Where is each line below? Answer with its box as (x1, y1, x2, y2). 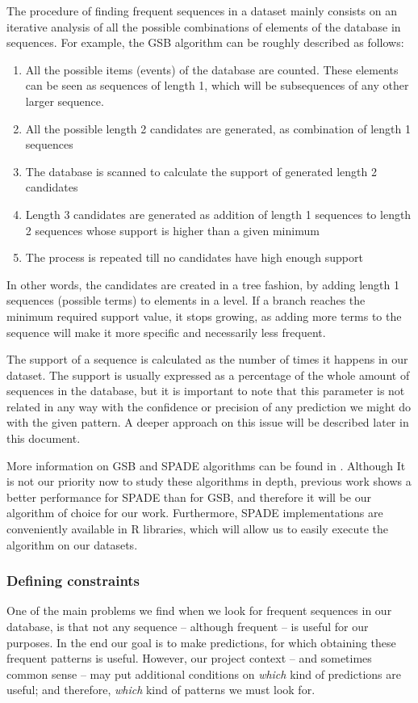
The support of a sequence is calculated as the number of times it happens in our (6, 351, 408, 368)
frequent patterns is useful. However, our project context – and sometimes (6, 650, 372, 667)
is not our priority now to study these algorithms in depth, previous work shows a (6, 473, 412, 490)
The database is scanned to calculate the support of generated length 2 (25, 162, 377, 179)
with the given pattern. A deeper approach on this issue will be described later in (6, 414, 409, 431)
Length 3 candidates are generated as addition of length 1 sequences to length (25, 205, 412, 222)
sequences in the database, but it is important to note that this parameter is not (6, 382, 405, 399)
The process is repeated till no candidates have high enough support (25, 249, 363, 266)
